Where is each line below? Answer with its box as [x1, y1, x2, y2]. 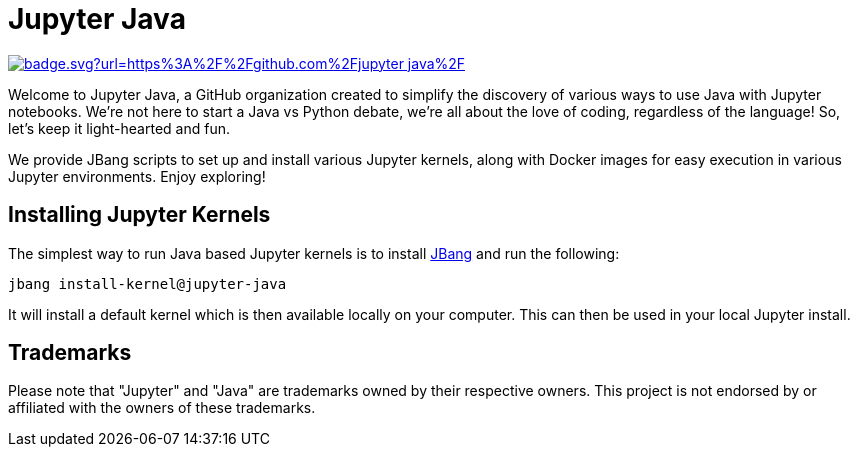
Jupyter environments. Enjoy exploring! [8, 167, 266, 185]
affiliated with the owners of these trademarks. [8, 399, 316, 417]
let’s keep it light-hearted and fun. [8, 119, 230, 137]
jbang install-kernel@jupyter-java [8, 275, 287, 292]
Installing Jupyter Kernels [8, 202, 271, 228]
